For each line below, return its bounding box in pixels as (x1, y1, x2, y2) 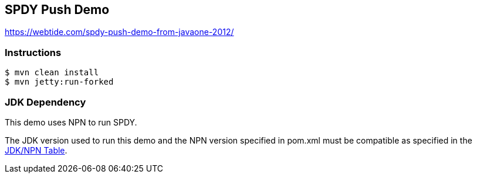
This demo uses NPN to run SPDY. (5, 117, 137, 127)
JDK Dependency (5, 96, 86, 108)
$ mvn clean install (5, 68, 99, 78)
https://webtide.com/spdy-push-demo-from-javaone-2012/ (5, 27, 234, 37)
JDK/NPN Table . (5, 145, 67, 155)
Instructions (5, 46, 62, 58)
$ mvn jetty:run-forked (5, 77, 114, 87)
